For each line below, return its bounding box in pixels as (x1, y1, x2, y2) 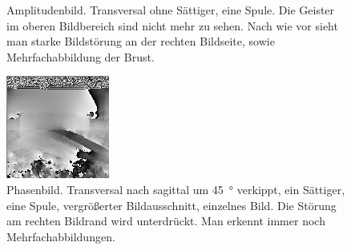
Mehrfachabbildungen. (6, 228, 115, 244)
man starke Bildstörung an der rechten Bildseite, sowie (6, 33, 275, 50)
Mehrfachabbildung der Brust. (6, 48, 155, 65)
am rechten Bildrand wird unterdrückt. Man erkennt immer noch (6, 212, 325, 229)
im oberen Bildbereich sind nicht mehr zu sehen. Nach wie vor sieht (6, 17, 338, 34)
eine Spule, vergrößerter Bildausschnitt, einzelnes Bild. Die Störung (6, 196, 337, 213)
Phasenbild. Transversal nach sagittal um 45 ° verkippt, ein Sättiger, (6, 181, 345, 197)
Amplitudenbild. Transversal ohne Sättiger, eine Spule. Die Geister (6, 2, 335, 18)
